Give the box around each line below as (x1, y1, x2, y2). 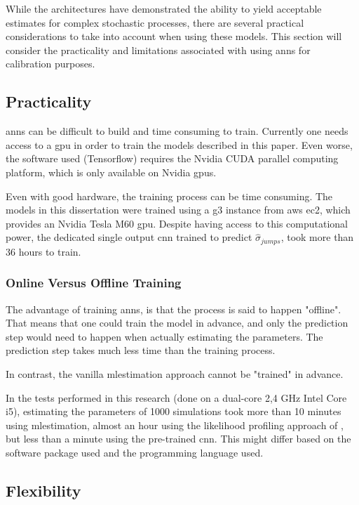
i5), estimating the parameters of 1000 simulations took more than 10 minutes (6, 404, 341, 419)
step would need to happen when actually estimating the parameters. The (6, 329, 323, 343)
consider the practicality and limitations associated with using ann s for (6, 42, 311, 57)
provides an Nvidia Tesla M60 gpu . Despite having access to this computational (6, 216, 348, 230)
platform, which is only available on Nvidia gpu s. (6, 164, 217, 179)
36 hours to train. (6, 244, 81, 258)
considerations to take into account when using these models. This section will (6, 29, 342, 44)
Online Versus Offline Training (6, 274, 182, 291)
